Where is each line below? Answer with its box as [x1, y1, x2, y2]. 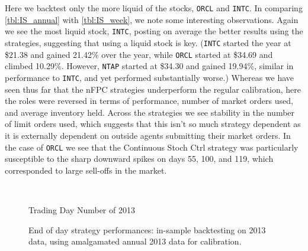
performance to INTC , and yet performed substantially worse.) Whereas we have [5, 71, 294, 83]
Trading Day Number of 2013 [28, 203, 135, 216]
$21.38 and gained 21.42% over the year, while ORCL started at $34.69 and [5, 48, 273, 60]
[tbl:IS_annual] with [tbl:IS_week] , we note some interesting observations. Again [5, 13, 299, 25]
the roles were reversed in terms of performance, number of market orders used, [5, 94, 293, 107]
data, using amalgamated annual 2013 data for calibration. [28, 235, 242, 247]
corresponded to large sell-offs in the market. [5, 164, 167, 176]
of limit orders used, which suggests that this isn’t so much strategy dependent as [5, 118, 301, 130]
